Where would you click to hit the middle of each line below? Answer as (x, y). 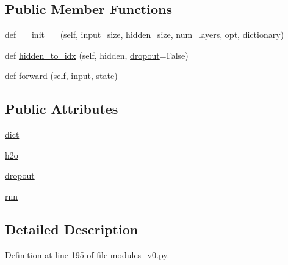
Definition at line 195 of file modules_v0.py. (87, 254)
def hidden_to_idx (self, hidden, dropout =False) (97, 55)
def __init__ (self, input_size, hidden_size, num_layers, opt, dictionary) (144, 35)
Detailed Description (72, 229)
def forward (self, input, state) (61, 76)
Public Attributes (62, 109)
